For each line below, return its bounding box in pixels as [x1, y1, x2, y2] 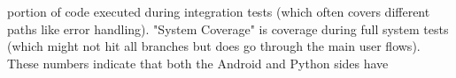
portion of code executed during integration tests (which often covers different [7, 3, 430, 20]
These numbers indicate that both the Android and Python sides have [7, 53, 389, 72]
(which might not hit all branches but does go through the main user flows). [7, 37, 421, 55]
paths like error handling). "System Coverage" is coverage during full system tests [7, 19, 449, 38]
